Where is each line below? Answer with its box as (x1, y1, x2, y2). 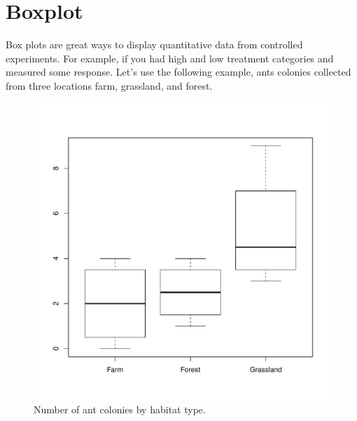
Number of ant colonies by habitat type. (34, 402, 206, 417)
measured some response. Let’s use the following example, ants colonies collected (6, 64, 351, 79)
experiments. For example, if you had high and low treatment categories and (6, 50, 334, 65)
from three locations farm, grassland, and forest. (6, 78, 213, 92)
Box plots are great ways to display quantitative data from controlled (6, 37, 303, 52)
